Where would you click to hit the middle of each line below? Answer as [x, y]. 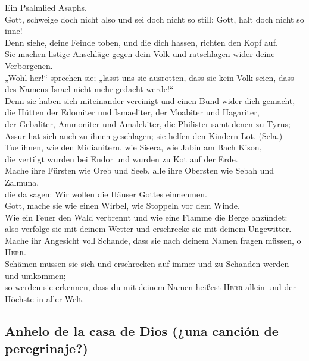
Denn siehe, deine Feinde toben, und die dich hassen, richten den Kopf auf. [141, 42]
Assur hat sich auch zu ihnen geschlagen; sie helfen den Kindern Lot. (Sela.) [144, 135]
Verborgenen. [29, 65]
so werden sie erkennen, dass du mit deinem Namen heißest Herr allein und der [151, 287]
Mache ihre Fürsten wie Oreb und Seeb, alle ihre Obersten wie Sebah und [140, 170]
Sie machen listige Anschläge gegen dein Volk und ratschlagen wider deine [140, 54]
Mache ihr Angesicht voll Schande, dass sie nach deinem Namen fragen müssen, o [153, 240]
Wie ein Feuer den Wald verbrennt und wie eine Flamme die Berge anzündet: [146, 217]
